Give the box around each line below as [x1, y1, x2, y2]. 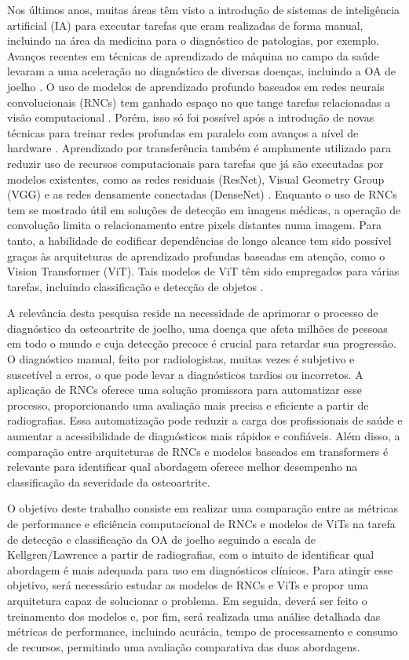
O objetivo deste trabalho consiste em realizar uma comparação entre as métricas [7, 500, 398, 516]
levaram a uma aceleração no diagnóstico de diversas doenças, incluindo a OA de [7, 63, 396, 79]
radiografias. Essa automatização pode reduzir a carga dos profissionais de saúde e [7, 412, 403, 428]
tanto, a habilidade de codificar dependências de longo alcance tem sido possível [7, 232, 392, 248]
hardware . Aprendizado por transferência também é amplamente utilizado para [7, 140, 392, 156]
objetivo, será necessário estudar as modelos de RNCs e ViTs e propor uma [7, 577, 369, 593]
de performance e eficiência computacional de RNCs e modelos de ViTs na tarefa [7, 516, 396, 531]
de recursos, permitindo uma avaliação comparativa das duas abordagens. [7, 638, 360, 655]
